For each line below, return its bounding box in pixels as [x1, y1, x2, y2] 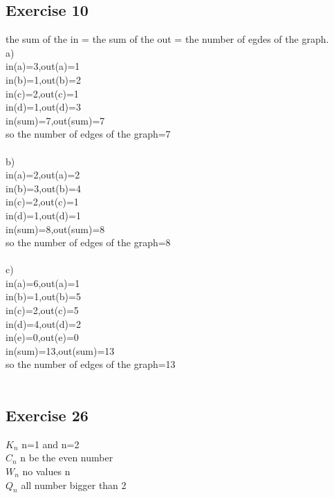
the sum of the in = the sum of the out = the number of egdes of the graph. [6, 32, 329, 46]
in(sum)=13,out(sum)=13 [6, 343, 115, 358]
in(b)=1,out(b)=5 [6, 289, 81, 304]
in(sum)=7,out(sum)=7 [6, 113, 105, 127]
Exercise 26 [6, 405, 89, 426]
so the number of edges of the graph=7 [6, 127, 171, 141]
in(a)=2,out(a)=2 [6, 167, 80, 182]
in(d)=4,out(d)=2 [6, 316, 81, 331]
